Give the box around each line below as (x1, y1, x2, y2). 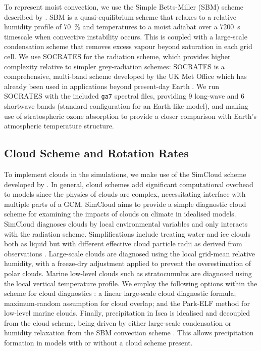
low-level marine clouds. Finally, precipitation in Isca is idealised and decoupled (4, 308, 250, 318)
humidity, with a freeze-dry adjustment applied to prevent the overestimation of (4, 258, 251, 269)
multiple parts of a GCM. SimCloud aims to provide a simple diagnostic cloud (4, 198, 246, 209)
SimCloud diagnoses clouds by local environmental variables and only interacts (4, 218, 248, 229)
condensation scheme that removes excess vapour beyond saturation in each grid (4, 41, 252, 52)
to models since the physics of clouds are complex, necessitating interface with (4, 189, 246, 199)
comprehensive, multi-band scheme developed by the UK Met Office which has (4, 71, 247, 81)
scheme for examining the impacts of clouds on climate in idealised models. (4, 208, 236, 219)
